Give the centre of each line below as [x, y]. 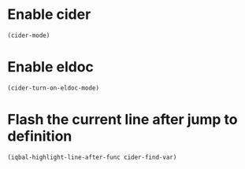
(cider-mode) [29, 35]
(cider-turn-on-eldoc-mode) [54, 88]
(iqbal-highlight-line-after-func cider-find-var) [92, 157]
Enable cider [49, 15]
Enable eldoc [50, 67]
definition [40, 136]
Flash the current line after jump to [122, 119]
